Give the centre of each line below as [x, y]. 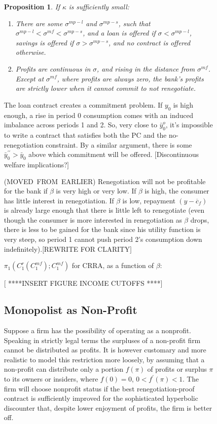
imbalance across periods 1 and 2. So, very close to [81, 125]
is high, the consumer [177, 191]
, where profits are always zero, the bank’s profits [130, 78]
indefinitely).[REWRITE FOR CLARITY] [68, 249]
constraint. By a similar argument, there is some [119, 144]
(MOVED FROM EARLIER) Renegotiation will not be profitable [105, 181]
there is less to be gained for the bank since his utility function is [102, 229]
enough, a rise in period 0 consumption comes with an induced [99, 115]
